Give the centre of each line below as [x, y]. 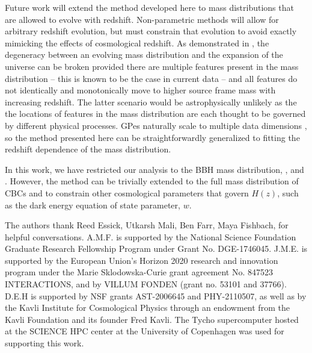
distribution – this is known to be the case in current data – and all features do [151, 78]
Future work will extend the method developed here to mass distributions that [149, 7]
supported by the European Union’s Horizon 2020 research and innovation [142, 260]
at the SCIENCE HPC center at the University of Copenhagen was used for [145, 331]
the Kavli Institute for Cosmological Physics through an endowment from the [147, 308]
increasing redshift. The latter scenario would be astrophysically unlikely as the [151, 102]
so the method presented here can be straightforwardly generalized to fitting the [152, 137]
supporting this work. [44, 343]
